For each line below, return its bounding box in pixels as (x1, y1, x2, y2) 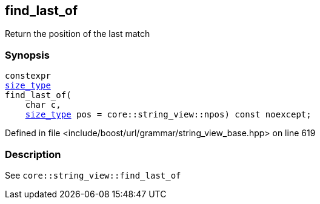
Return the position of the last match (5, 28, 150, 39)
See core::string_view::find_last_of (5, 169, 181, 180)
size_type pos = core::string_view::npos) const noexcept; (25, 110, 312, 120)
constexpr (5, 71, 51, 81)
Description (5, 148, 61, 160)
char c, (25, 100, 61, 110)
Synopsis (5, 48, 50, 61)
